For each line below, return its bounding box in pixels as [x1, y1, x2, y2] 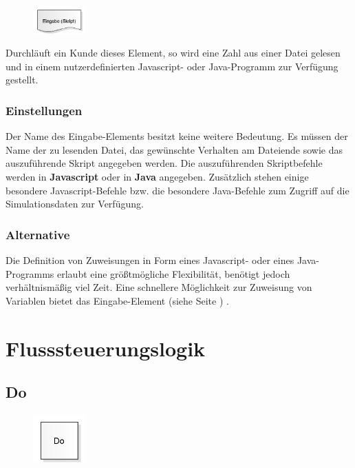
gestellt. [6, 72, 39, 87]
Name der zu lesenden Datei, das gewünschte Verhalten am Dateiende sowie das [6, 142, 343, 156]
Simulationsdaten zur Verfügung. [6, 196, 144, 211]
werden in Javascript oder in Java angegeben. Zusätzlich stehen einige [6, 169, 309, 183]
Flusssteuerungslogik [6, 334, 206, 362]
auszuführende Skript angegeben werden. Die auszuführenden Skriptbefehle [6, 156, 323, 170]
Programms [6, 266, 54, 281]
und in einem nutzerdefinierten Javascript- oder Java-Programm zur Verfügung [6, 59, 338, 73]
